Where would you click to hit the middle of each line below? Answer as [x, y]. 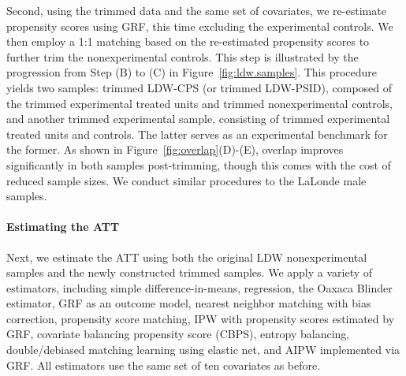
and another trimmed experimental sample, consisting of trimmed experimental [198, 119]
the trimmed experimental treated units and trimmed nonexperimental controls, [200, 103]
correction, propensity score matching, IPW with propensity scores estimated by [201, 318]
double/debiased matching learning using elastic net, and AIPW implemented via [203, 350]
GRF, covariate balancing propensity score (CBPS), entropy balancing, [178, 334]
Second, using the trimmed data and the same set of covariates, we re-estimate [196, 10]
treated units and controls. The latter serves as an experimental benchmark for [197, 134]
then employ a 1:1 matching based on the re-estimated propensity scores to [188, 41]
